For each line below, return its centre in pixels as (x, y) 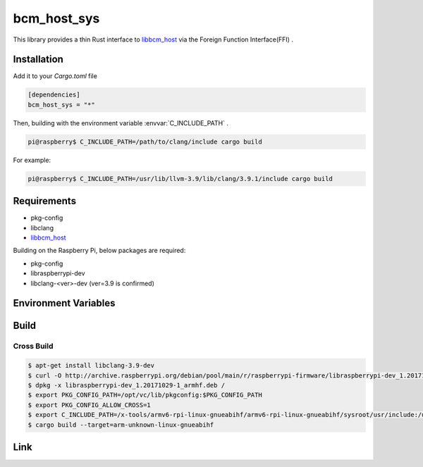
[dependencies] (54, 95)
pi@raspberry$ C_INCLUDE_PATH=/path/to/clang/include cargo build (145, 142)
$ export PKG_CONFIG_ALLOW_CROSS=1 (89, 405)
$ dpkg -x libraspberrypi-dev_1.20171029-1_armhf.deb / (127, 385)
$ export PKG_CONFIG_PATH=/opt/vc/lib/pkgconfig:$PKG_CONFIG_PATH (145, 395)
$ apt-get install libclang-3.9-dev (91, 366)
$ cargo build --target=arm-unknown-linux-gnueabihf (121, 425)
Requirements (45, 201)
